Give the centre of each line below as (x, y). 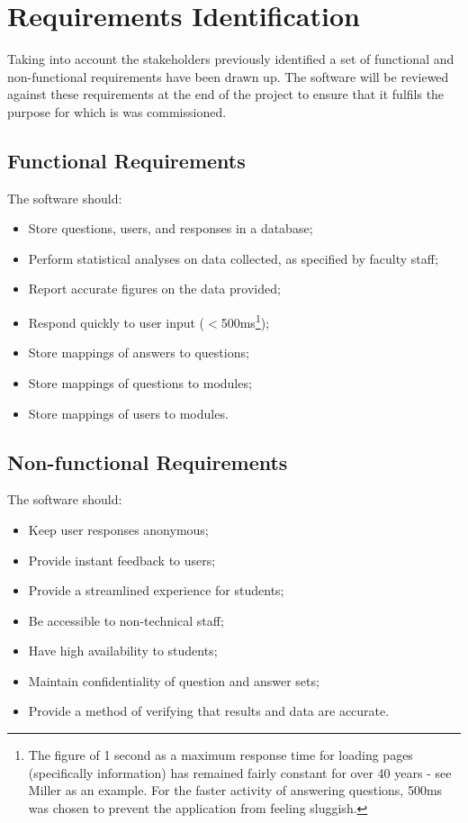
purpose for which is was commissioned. (117, 111)
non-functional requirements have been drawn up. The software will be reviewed (228, 76)
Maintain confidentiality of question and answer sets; (174, 680)
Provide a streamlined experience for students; (156, 590)
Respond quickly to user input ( (117, 322)
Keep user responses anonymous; (118, 529)
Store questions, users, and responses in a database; (171, 228)
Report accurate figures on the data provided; (154, 289)
